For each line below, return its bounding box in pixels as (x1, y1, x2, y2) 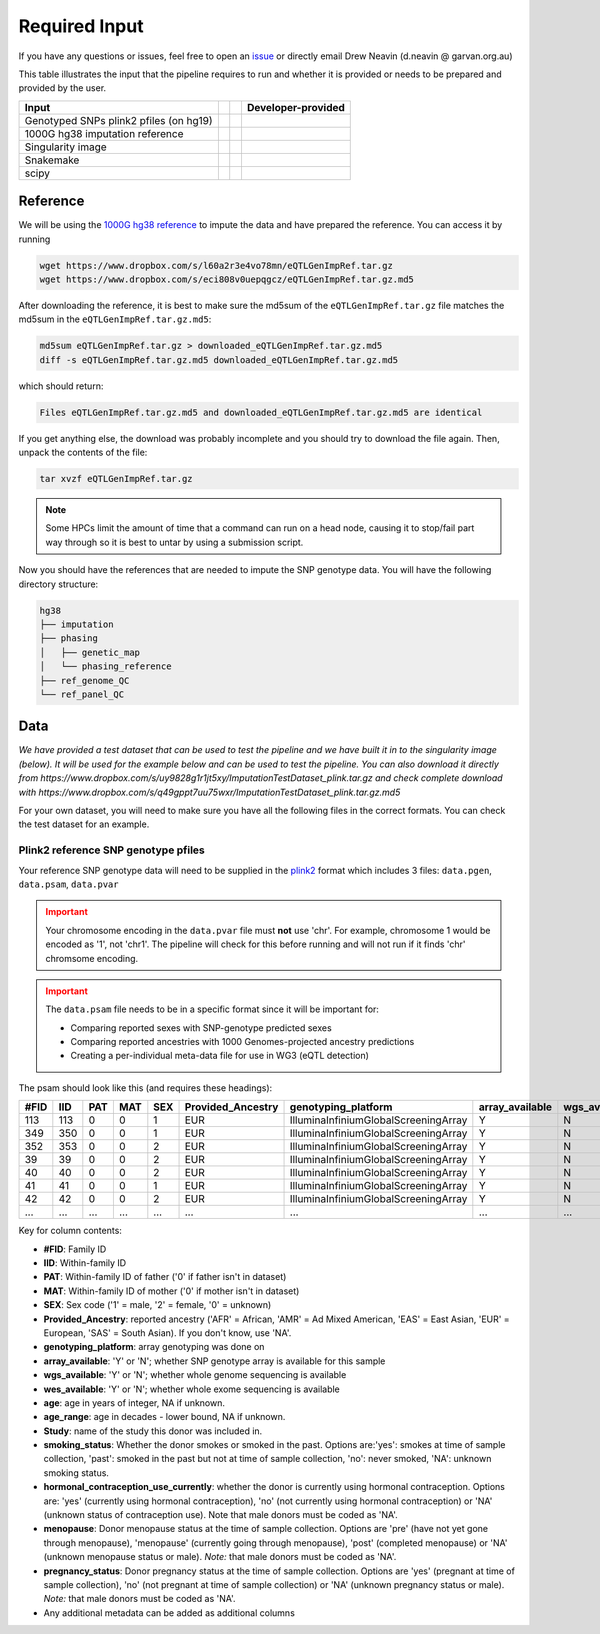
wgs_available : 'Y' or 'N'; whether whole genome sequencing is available (43, 1369, 347, 1381)
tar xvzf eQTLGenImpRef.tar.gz (39, 473, 194, 485)
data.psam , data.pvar (18, 878, 119, 890)
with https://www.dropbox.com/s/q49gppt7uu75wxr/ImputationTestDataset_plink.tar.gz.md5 (18, 786, 401, 798)
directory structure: (18, 578, 99, 590)
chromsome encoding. (45, 952, 139, 964)
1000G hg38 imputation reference (24, 126, 184, 140)
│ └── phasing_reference (39, 661, 172, 672)
